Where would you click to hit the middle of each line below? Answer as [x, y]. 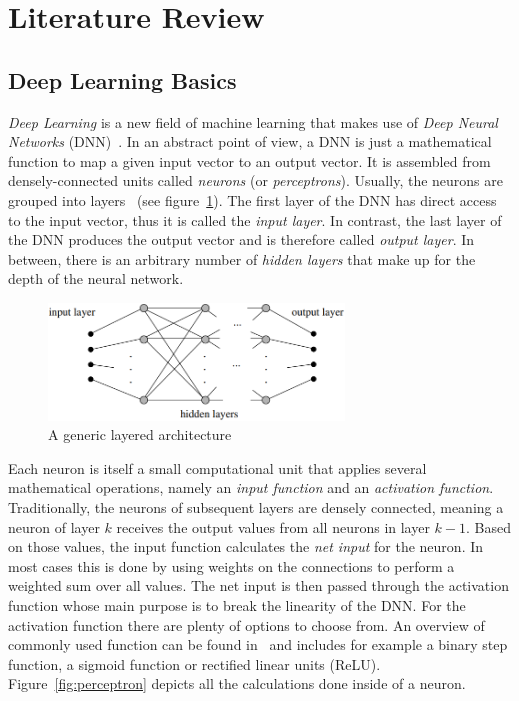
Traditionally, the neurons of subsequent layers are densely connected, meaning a [256, 507]
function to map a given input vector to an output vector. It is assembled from [249, 160]
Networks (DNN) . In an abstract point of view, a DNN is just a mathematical [250, 141]
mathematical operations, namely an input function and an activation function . [251, 487]
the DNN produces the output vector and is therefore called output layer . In [241, 239]
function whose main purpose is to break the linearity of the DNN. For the [237, 604]
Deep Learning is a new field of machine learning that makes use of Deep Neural [253, 121]
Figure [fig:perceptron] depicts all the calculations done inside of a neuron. [237, 683]
